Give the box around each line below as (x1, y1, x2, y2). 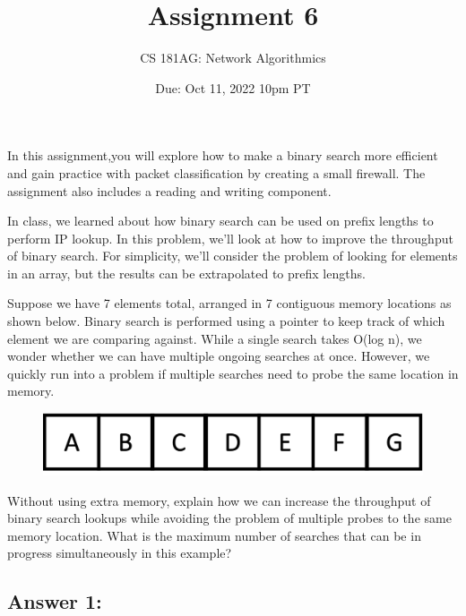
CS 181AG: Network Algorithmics (140, 48, 326, 67)
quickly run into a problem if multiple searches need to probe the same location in (7, 364, 459, 382)
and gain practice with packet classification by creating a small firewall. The (7, 163, 426, 182)
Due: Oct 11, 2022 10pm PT (155, 78, 311, 97)
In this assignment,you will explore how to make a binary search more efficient (7, 146, 438, 165)
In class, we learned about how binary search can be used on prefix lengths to (7, 211, 434, 230)
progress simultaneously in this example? (7, 543, 232, 562)
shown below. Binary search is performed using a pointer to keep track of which (7, 312, 445, 330)
